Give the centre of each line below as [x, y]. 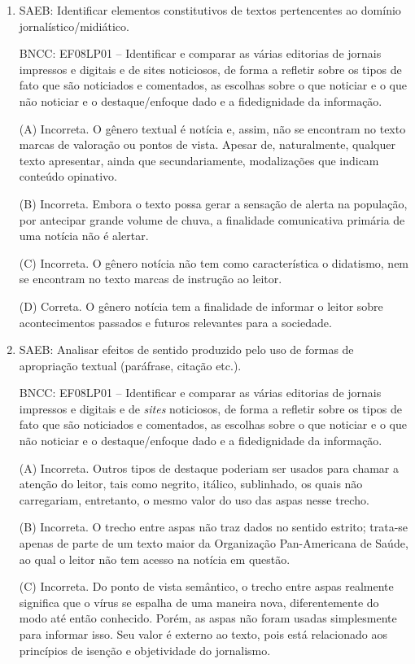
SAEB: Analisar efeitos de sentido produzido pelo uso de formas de [186, 349]
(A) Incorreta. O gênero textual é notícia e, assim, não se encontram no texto [212, 128]
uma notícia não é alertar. [84, 236]
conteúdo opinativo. [68, 176]
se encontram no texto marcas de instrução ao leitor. [151, 279]
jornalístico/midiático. [74, 26]
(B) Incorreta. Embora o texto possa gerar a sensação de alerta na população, [213, 203]
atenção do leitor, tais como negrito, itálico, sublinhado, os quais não [191, 484]
